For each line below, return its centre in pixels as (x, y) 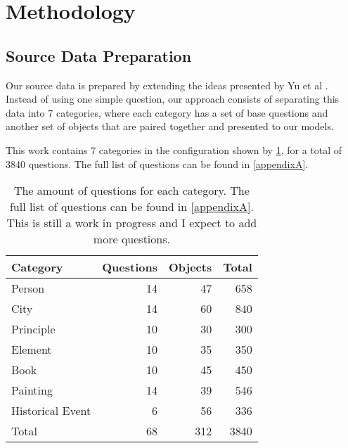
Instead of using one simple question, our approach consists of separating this (173, 99)
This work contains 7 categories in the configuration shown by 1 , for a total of (174, 149)
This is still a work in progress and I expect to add (132, 223)
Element (32, 350)
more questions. (131, 239)
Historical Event (51, 411)
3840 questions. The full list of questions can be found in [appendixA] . (157, 164)
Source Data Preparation (99, 55)
